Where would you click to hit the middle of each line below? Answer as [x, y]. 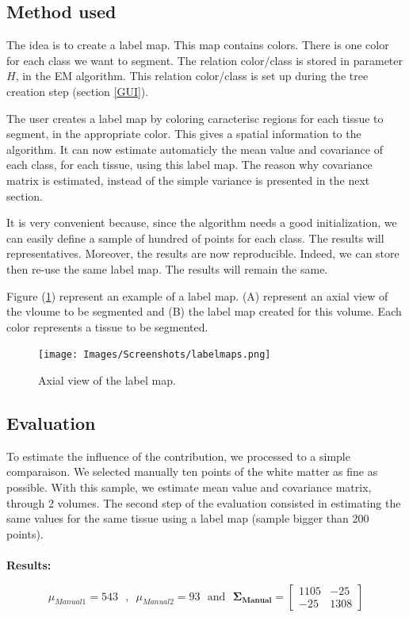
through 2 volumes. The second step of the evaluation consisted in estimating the [204, 502]
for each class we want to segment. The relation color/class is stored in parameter [205, 60]
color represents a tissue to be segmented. [107, 326]
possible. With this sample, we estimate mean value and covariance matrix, [189, 487]
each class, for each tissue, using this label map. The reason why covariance [189, 165]
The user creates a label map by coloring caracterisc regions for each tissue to [195, 118]
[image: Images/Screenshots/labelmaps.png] [155, 355]
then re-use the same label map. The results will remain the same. [167, 268]
